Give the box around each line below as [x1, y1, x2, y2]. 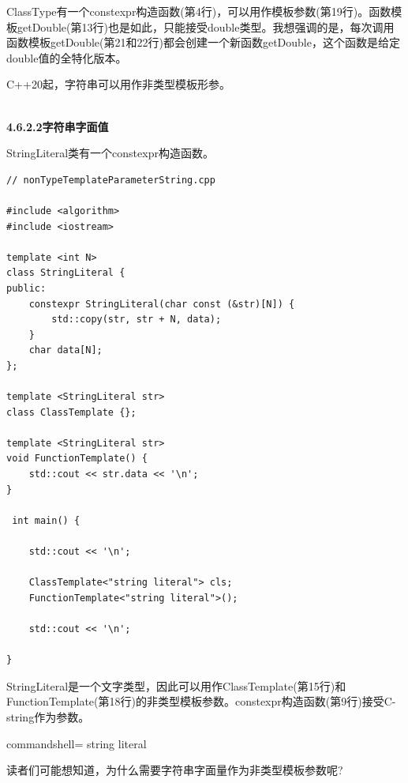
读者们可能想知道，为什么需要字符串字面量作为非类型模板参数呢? [6, 762, 343, 778]
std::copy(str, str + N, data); [51, 314, 222, 326]
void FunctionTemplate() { [6, 453, 148, 465]
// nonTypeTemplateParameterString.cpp [6, 174, 215, 186]
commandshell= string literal [6, 735, 147, 751]
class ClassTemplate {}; [6, 406, 137, 418]
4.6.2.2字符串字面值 [6, 118, 109, 134]
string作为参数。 [6, 708, 90, 725]
